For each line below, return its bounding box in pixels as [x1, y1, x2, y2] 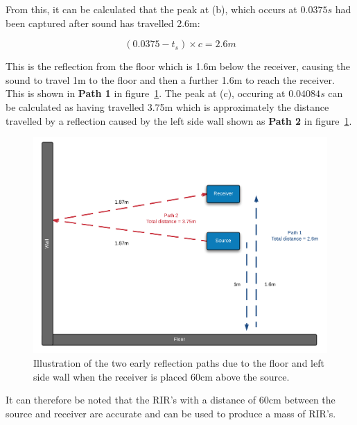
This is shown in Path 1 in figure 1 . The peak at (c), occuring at [6, 86, 286, 101]
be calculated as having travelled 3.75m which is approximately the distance [6, 99, 329, 114]
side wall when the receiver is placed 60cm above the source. [33, 369, 290, 383]
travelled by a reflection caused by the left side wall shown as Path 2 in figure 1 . [6, 113, 352, 128]
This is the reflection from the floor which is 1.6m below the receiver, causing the [6, 59, 351, 73]
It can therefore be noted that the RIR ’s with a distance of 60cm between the [6, 392, 336, 407]
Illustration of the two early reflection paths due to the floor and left [33, 356, 324, 370]
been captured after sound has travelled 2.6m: [6, 15, 200, 30]
